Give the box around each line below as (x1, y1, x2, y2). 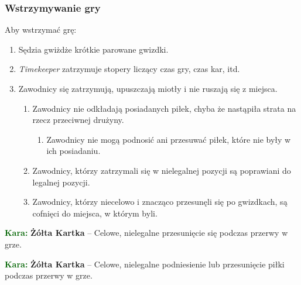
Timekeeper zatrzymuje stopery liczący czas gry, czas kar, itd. (18, 63, 240, 75)
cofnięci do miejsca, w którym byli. (32, 207, 158, 219)
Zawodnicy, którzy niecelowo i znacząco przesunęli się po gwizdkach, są (32, 195, 288, 208)
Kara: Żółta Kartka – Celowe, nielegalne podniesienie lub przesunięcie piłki (5, 257, 285, 270)
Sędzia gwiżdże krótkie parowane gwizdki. (18, 43, 169, 55)
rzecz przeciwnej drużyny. (32, 114, 124, 126)
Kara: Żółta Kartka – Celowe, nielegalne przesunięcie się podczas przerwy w (5, 226, 288, 239)
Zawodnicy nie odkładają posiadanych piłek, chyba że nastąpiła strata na (32, 102, 296, 114)
